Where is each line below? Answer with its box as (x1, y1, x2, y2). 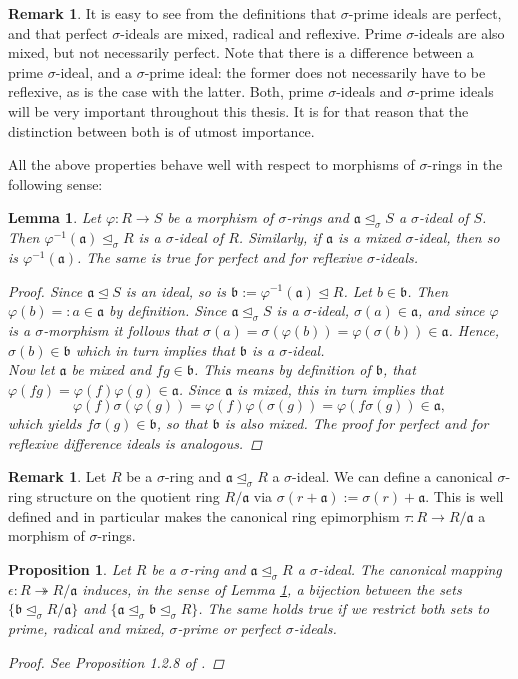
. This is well (425, 486, 504, 507)
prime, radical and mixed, (8, 618, 165, 639)
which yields (8, 413, 82, 434)
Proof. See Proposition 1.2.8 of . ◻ (8, 651, 224, 672)
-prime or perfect (177, 618, 281, 639)
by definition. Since (109, 300, 227, 321)
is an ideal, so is (125, 280, 227, 301)
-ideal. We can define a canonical (292, 466, 493, 487)
